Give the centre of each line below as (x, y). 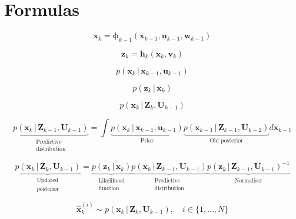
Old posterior (226, 140)
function (109, 188)
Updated (48, 180)
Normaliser (248, 181)
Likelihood (112, 181)
